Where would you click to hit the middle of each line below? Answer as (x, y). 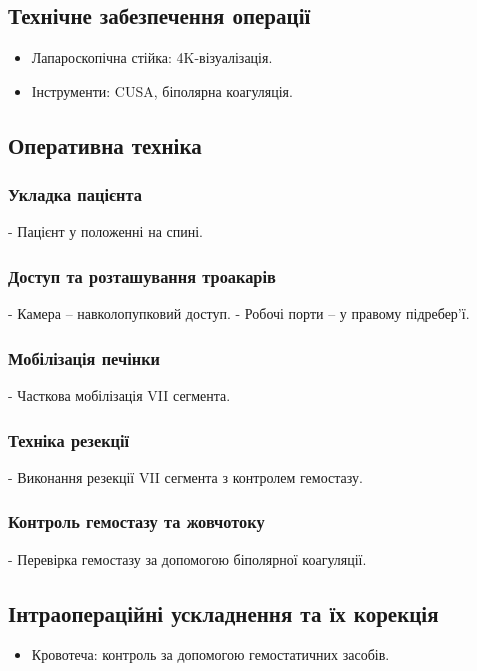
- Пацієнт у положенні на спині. (105, 231)
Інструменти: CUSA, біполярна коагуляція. (162, 90)
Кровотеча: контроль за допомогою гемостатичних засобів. (210, 654)
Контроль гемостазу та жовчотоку (136, 521)
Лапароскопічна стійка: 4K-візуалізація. (152, 57)
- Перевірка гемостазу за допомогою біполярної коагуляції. (187, 558)
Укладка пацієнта (75, 194)
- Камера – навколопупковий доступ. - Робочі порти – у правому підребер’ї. (239, 313)
